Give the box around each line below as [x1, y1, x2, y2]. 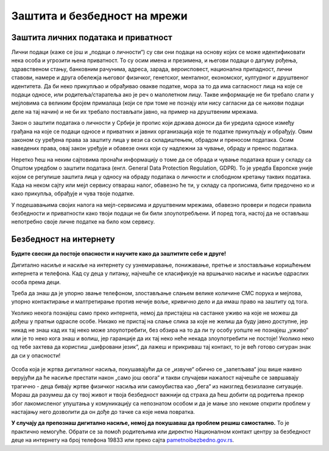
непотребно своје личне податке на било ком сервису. [11, 218, 155, 225]
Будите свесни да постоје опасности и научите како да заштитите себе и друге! [11, 250, 227, 257]
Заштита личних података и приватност [11, 32, 173, 43]
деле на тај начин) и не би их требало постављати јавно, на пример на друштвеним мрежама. [11, 108, 258, 115]
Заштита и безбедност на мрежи [11, 9, 188, 23]
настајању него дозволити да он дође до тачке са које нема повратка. [11, 408, 195, 416]
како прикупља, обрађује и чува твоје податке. [11, 190, 135, 197]
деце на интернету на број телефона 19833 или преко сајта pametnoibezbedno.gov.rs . [11, 436, 235, 444]
